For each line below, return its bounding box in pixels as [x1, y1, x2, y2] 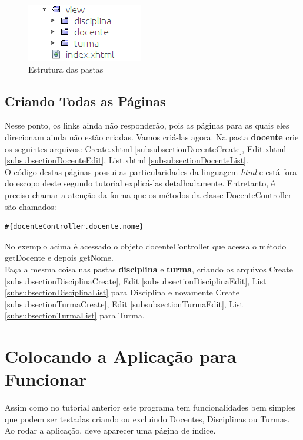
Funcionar [5, 367, 87, 391]
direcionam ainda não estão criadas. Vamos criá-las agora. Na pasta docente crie [5, 130, 299, 143]
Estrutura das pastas [28, 63, 104, 75]
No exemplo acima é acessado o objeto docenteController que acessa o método [5, 239, 287, 252]
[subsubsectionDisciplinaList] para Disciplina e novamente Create [5, 286, 239, 298]
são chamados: [5, 200, 56, 212]
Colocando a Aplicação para [5, 344, 237, 368]
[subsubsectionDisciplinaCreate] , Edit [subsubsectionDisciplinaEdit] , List [5, 274, 267, 287]
